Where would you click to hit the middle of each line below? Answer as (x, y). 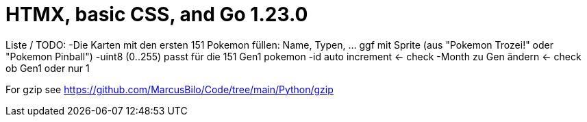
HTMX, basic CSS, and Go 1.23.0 (157, 14)
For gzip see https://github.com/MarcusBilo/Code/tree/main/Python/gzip (170, 89)
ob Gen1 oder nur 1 (48, 68)
